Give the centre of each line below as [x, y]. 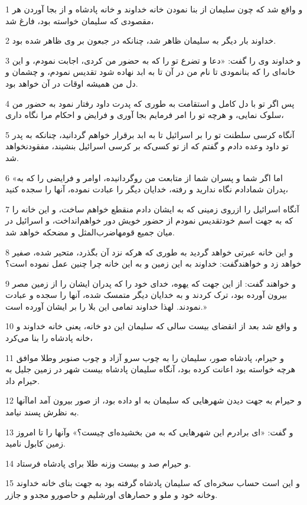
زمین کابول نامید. [35, 443]
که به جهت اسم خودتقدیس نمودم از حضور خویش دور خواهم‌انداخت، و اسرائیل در [149, 220]
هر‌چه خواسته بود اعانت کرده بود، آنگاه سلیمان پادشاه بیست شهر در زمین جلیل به [151, 369]
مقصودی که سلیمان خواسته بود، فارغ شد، [80, 20]
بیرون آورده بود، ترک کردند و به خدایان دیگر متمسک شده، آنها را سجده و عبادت [146, 295]
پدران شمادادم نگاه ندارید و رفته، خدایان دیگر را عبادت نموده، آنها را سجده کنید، [147, 189]
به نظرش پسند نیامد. [42, 412]
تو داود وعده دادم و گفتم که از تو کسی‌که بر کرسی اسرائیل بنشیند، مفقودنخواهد [147, 146]
